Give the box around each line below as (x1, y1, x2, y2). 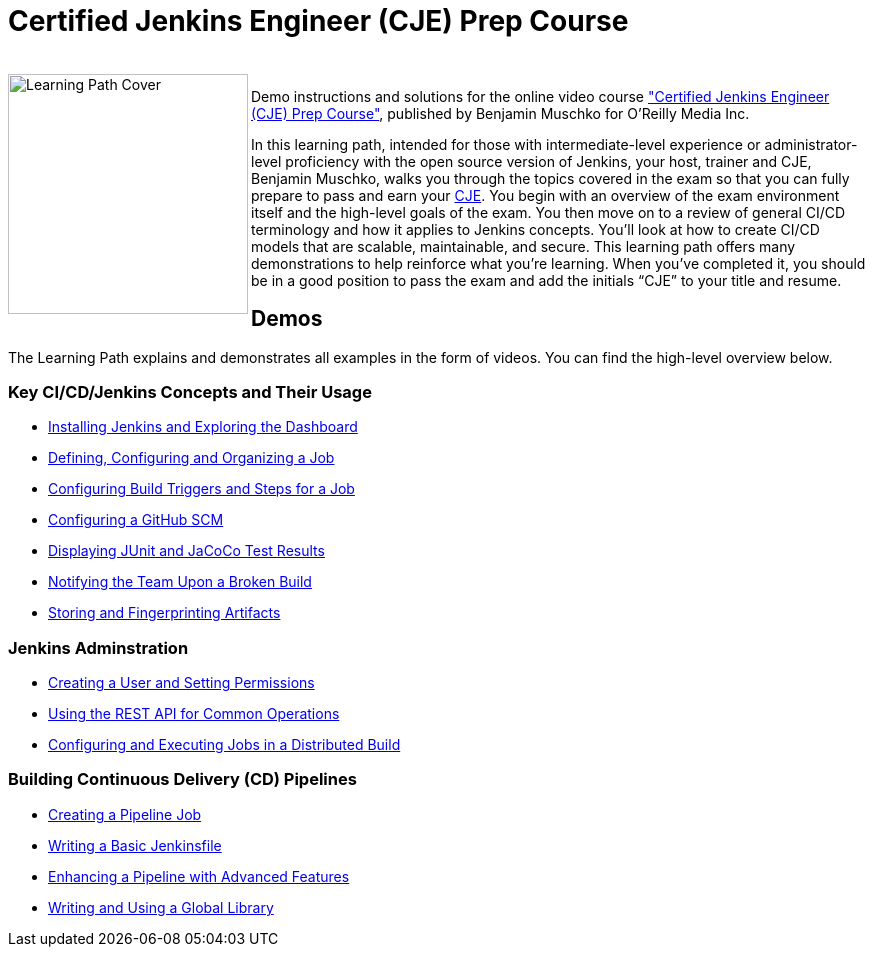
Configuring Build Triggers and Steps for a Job (48, 480, 355, 498)
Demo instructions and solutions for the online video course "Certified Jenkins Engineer (251, 87, 830, 105)
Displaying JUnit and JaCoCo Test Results (48, 542, 325, 560)
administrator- (764, 135, 858, 153)
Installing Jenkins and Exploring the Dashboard (48, 418, 358, 436)
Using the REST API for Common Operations (48, 705, 340, 723)
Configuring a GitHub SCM (48, 511, 224, 529)
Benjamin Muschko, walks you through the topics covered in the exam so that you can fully (251, 169, 850, 187)
